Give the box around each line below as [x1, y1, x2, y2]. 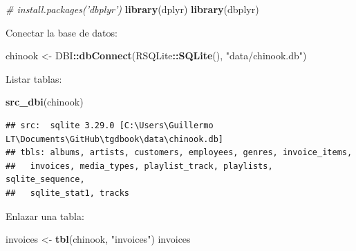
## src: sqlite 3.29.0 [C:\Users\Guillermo [6, 120, 214, 130]
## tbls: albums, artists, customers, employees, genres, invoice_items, [6, 148, 353, 158]
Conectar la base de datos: [6, 25, 118, 39]
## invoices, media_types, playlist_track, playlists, [6, 161, 273, 171]
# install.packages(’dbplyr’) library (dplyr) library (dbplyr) [6, 2, 259, 16]
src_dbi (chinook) [6, 94, 84, 109]
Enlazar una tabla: [6, 208, 84, 223]
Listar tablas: [6, 71, 62, 86]
